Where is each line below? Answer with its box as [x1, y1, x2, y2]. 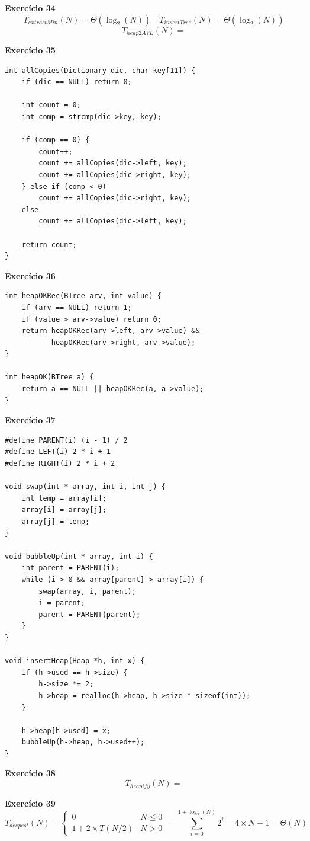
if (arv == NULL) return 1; [21, 303, 132, 312]
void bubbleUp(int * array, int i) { [5, 552, 153, 561]
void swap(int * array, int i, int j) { [5, 482, 166, 491]
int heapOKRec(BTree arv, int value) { [5, 292, 162, 300]
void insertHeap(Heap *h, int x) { [5, 657, 145, 666]
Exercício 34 [5, 2, 56, 14]
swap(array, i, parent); [38, 587, 136, 596]
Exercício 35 [5, 44, 56, 56]
